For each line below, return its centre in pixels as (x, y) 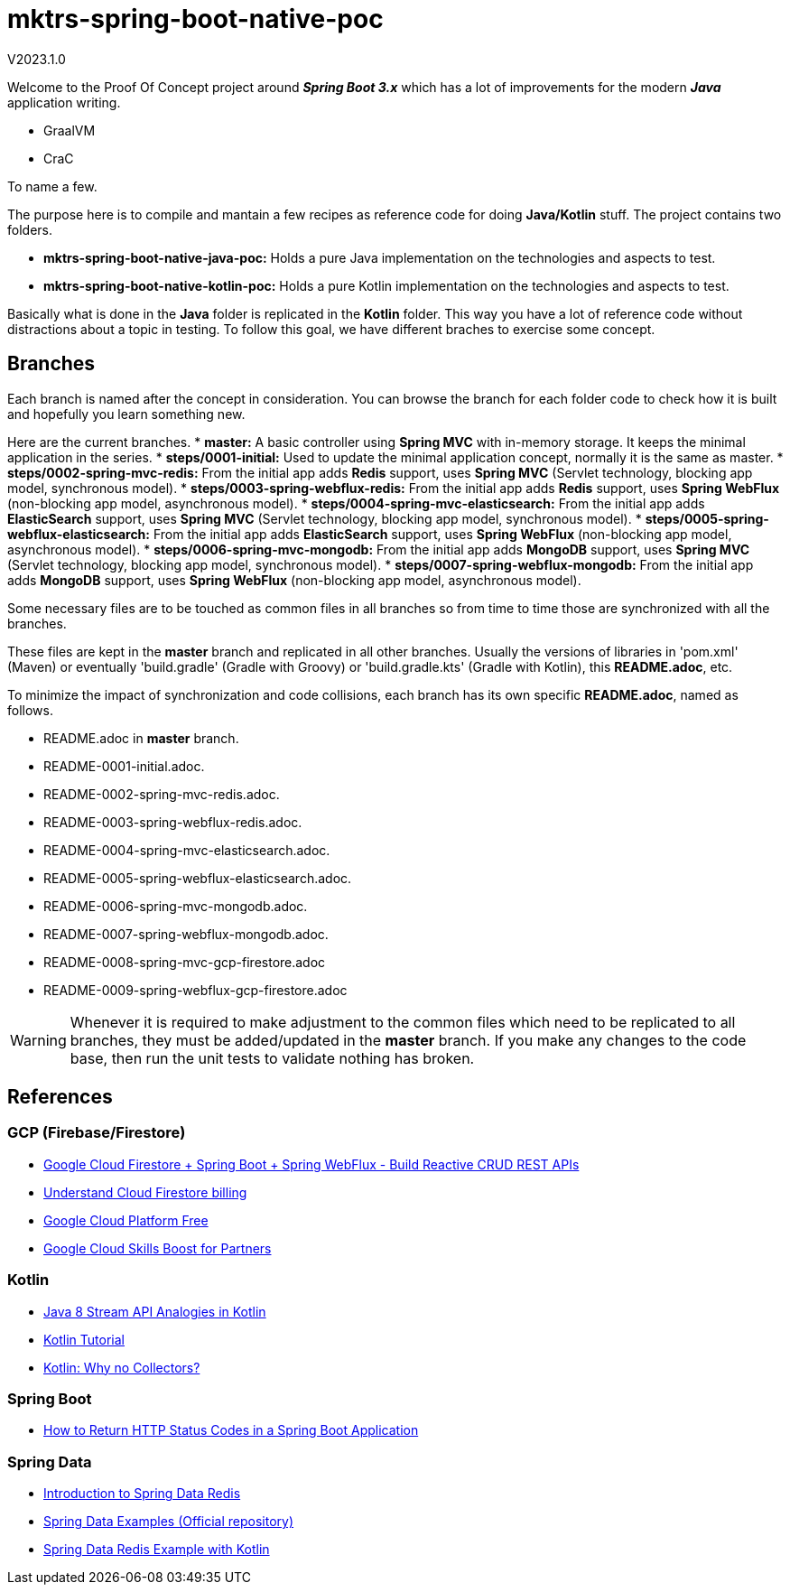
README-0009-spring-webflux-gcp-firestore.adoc (195, 990)
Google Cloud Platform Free (126, 1220)
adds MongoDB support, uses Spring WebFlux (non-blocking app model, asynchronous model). (294, 580)
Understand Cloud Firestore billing (145, 1192)
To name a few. (52, 186)
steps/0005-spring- (707, 518)
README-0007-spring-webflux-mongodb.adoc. (186, 934)
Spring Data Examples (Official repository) (169, 1522)
